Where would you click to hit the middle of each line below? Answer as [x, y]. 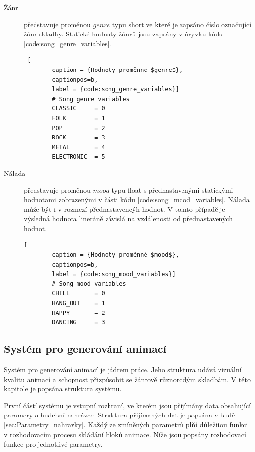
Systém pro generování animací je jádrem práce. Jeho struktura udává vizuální [123, 369]
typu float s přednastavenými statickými [172, 190]
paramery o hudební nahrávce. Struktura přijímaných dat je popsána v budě [120, 415]
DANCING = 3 [78, 323]
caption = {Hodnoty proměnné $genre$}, [117, 70]
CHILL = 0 [78, 294]
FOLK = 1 [78, 118]
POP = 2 [78, 128]
